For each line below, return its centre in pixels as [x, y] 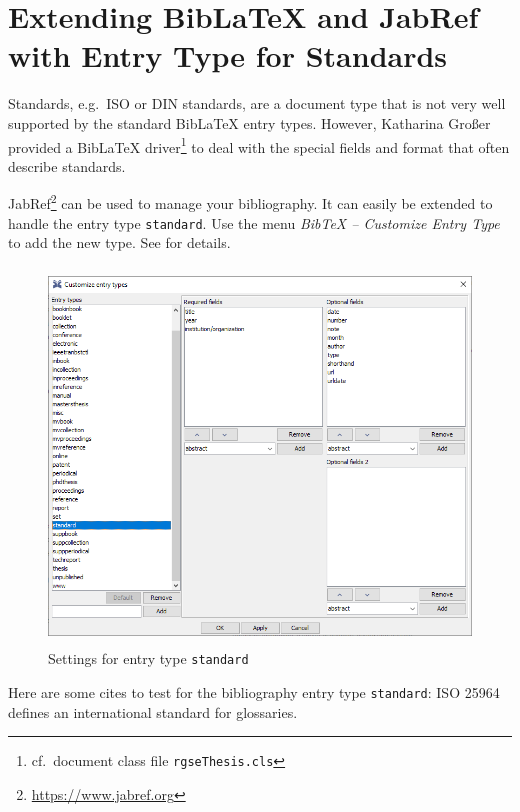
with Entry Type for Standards [228, 55]
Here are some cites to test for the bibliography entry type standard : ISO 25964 [254, 692]
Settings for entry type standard [148, 658]
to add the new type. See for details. [119, 242]
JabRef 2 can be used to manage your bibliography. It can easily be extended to [250, 201]
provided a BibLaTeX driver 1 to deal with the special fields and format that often [259, 145]
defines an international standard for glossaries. [153, 711]
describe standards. [67, 165]
